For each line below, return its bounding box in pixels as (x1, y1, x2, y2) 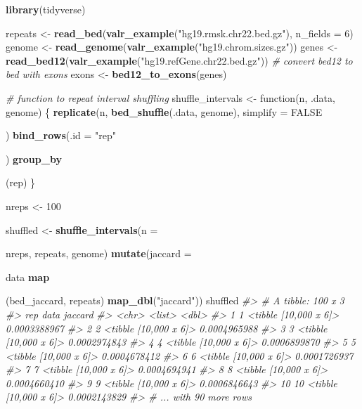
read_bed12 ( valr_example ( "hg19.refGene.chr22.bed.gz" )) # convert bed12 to (6, 53, 353, 67)
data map (6, 269, 50, 284)
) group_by (6, 151, 62, 166)
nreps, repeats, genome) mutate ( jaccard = (6, 246, 192, 261)
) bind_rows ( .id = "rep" (6, 128, 117, 143)
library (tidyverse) (6, 2, 86, 16)
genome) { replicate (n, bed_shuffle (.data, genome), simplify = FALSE (6, 104, 323, 119)
